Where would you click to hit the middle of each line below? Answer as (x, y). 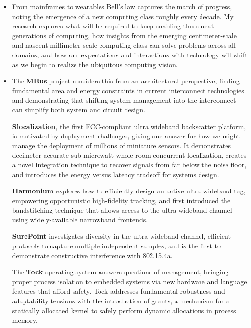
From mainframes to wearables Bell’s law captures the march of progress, (122, 6)
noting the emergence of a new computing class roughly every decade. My (123, 16)
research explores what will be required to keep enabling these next (113, 26)
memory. (25, 320)
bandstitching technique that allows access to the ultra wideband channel (122, 210)
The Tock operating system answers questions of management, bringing (120, 272)
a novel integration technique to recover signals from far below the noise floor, (129, 164)
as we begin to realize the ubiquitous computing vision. (95, 64)
